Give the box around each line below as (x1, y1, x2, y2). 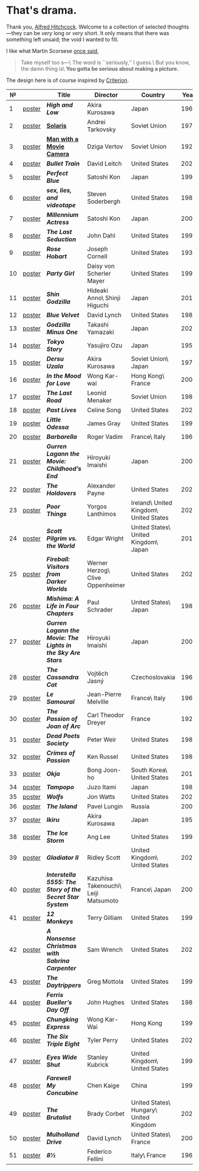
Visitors (46, 562, 69, 571)
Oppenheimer (86, 581, 126, 589)
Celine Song (86, 406, 121, 414)
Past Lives (46, 406, 77, 414)
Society (46, 739, 69, 747)
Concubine (46, 1088, 78, 1097)
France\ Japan (131, 885, 172, 894)
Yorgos (86, 502, 107, 511)
